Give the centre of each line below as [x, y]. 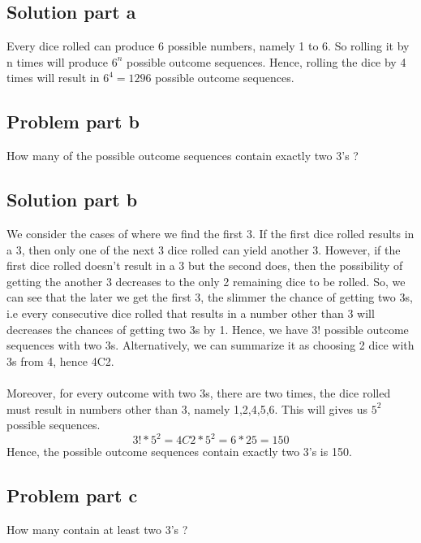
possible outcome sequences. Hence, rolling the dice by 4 [266, 61]
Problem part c [72, 495]
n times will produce [57, 61]
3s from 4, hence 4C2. [60, 361]
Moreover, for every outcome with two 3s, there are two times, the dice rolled [199, 392]
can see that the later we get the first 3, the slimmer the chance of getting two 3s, [210, 297]
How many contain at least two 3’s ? [97, 529]
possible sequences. [54, 425]
